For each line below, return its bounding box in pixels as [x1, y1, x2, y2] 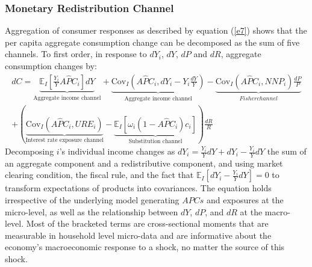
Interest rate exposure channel [25, 137, 104, 144]
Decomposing [5, 145, 54, 158]
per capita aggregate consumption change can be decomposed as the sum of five [5, 35, 300, 48]
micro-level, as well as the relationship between [5, 205, 178, 218]
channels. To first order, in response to [5, 48, 147, 60]
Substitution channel [128, 138, 183, 145]
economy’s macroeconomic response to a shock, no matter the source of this [5, 241, 285, 253]
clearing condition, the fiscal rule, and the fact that [5, 168, 194, 181]
